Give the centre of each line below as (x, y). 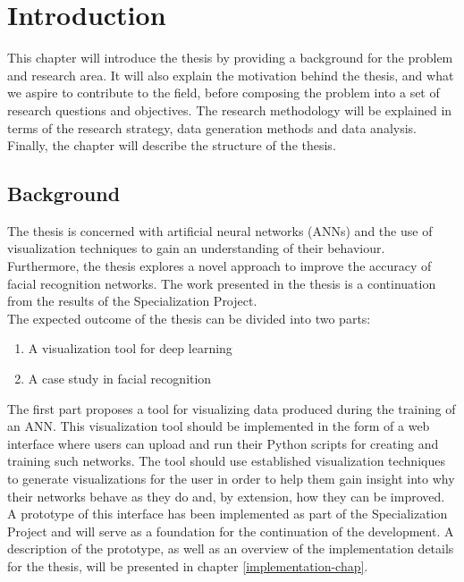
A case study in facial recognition (120, 379)
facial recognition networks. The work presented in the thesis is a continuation (222, 283)
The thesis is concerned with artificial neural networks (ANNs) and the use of (220, 230)
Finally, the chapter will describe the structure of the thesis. (172, 145)
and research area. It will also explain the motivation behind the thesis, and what (231, 75)
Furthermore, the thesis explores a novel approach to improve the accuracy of (219, 266)
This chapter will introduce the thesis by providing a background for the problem (230, 58)
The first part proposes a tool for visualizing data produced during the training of (232, 408)
